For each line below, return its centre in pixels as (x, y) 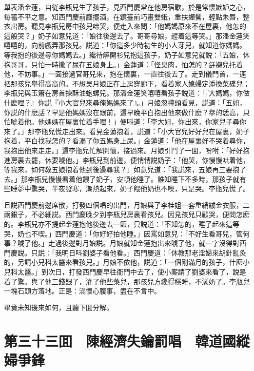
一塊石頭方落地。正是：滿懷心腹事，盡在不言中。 (82, 291)
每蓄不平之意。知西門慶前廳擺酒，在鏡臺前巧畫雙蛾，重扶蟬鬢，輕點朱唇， (123, 16)
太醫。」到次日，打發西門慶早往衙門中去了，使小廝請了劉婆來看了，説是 (132, 272)
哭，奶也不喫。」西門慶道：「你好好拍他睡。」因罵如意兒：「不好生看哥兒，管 (123, 233)
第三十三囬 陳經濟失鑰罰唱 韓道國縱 (127, 341)
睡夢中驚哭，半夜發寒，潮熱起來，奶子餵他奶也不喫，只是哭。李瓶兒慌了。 (130, 188)
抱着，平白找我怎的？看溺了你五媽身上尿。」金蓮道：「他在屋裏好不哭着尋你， (127, 141)
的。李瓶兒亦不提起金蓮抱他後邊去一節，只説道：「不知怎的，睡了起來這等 (122, 224)
